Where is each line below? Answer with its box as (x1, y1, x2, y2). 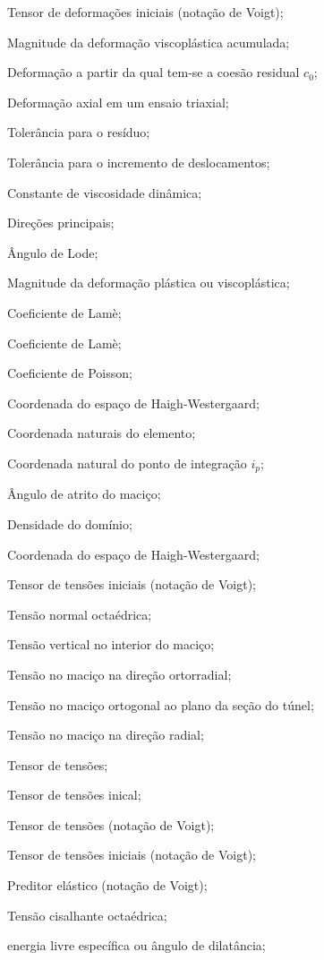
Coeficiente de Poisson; (7, 364, 132, 382)
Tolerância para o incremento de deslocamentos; (7, 152, 270, 171)
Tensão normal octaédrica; (7, 604, 152, 623)
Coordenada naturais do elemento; (7, 424, 196, 442)
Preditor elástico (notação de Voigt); (7, 876, 208, 895)
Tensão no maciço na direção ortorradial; (7, 664, 232, 683)
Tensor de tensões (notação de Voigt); (7, 815, 215, 834)
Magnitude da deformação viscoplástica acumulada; (7, 32, 290, 51)
